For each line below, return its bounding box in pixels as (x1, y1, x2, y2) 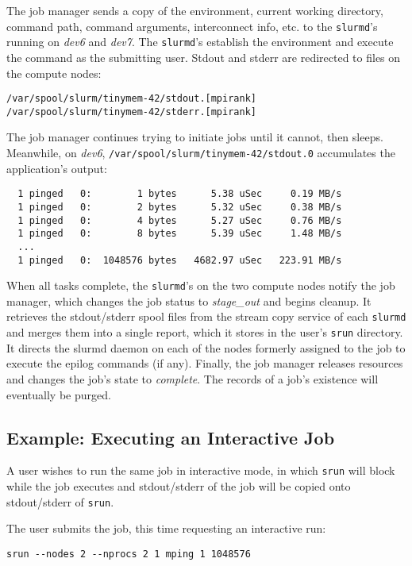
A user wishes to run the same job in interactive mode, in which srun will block (6, 462, 395, 479)
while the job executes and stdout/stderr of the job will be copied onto (6, 477, 351, 494)
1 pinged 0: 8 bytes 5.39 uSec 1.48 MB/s (17, 228, 342, 240)
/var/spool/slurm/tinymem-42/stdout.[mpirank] (6, 93, 256, 105)
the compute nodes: (6, 64, 102, 81)
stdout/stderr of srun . (6, 493, 114, 510)
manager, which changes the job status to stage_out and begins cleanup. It (6, 292, 372, 309)
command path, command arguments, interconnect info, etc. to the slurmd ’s (6, 17, 378, 34)
